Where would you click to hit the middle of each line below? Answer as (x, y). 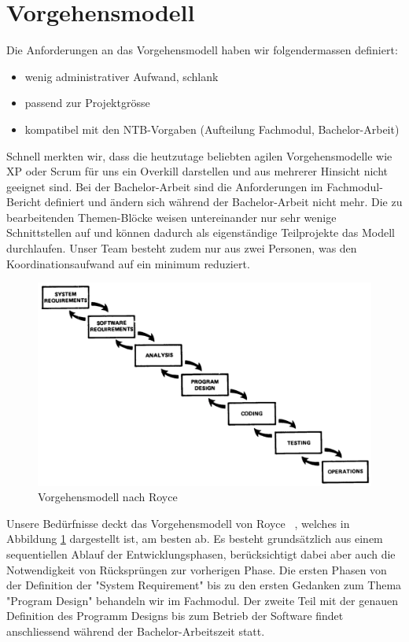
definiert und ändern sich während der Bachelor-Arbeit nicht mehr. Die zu (223, 202)
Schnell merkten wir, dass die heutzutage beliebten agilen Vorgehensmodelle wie (199, 155)
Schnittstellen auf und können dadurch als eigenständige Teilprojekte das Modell (201, 232)
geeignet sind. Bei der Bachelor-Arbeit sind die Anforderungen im (165, 186)
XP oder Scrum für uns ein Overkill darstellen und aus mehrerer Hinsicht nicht (197, 171)
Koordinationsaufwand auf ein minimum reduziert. (128, 263)
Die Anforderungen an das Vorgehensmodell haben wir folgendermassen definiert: (202, 50)
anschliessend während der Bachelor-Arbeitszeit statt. (136, 631)
